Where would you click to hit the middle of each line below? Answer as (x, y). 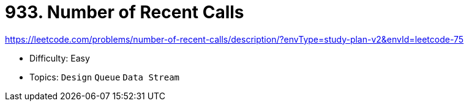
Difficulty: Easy (60, 58)
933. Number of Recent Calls (125, 12)
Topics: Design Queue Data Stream (104, 77)
